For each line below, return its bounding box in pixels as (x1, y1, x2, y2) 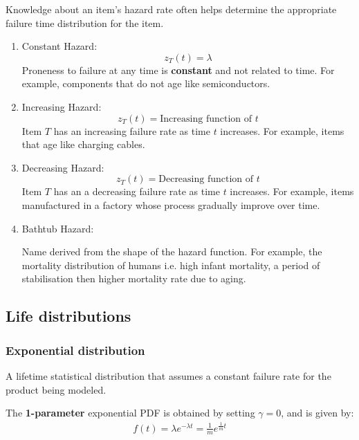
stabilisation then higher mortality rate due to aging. (21, 271, 246, 286)
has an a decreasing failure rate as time (53, 184, 220, 199)
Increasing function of (160, 113, 252, 124)
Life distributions (6, 305, 131, 327)
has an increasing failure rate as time (53, 123, 210, 138)
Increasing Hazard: (21, 99, 102, 113)
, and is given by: (281, 405, 354, 420)
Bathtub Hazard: (21, 221, 94, 235)
